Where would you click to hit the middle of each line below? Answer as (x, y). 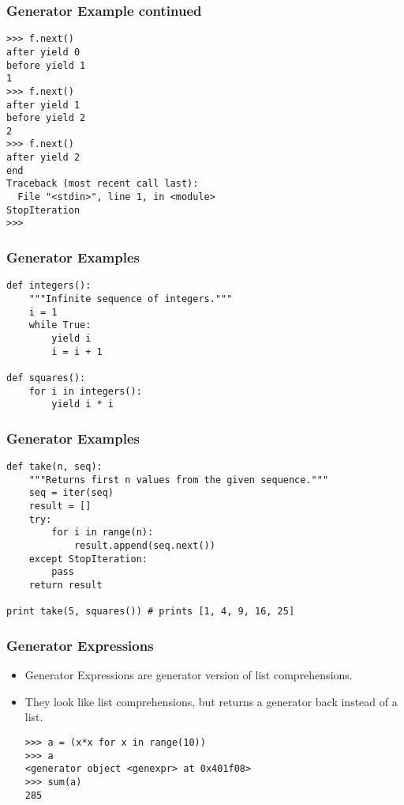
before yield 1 (46, 65)
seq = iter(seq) (71, 493)
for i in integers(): (85, 391)
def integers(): (49, 286)
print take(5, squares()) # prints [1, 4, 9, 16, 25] (151, 612)
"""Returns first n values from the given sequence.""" (179, 480)
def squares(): (46, 378)
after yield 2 (43, 158)
